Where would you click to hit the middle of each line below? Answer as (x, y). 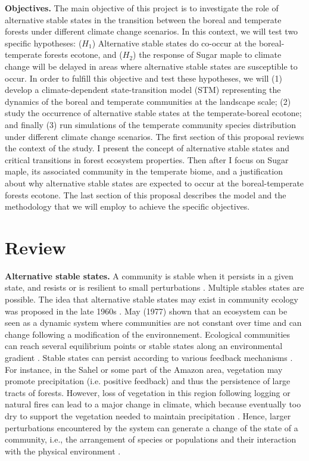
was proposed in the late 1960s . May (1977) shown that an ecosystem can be (146, 311)
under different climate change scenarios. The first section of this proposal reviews (154, 136)
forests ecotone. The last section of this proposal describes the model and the (146, 194)
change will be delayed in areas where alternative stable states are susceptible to (151, 66)
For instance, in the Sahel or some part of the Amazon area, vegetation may (144, 369)
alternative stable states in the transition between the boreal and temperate (143, 19)
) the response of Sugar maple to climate (207, 54)
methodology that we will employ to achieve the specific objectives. (127, 206)
